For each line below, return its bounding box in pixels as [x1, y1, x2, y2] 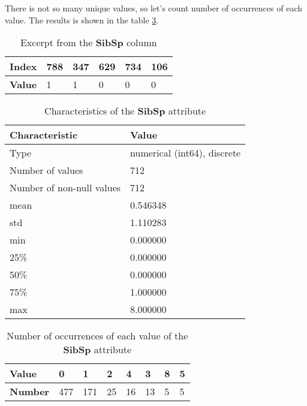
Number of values [10, 163, 83, 178]
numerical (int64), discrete [130, 146, 241, 160]
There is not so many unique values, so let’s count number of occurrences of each [5, 2, 303, 14]
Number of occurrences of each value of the [7, 329, 188, 343]
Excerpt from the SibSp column [20, 35, 157, 50]
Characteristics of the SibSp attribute [44, 104, 206, 118]
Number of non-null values [10, 181, 121, 195]
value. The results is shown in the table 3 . [5, 13, 159, 26]
